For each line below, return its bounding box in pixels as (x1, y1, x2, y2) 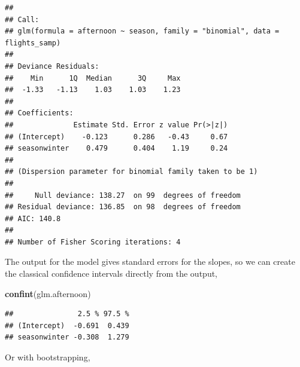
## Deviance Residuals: (5, 62, 99, 71)
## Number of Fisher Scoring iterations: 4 (5, 237, 181, 246)
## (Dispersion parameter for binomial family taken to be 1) (5, 167, 258, 176)
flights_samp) (5, 38, 61, 47)
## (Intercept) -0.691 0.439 (5, 321, 129, 330)
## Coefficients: (5, 109, 74, 118)
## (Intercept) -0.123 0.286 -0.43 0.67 (5, 132, 228, 141)
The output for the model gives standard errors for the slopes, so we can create (5, 255, 295, 268)
